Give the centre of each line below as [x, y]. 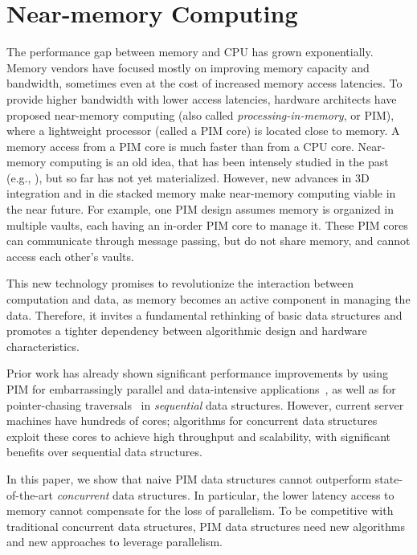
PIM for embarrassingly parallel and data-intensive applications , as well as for [201, 389]
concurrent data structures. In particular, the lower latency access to [225, 494]
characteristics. [43, 346]
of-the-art [30, 494]
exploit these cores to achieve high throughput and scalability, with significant [198, 436]
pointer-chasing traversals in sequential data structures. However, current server [205, 404]
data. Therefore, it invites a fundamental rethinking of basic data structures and [204, 314]
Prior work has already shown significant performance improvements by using [197, 373]
